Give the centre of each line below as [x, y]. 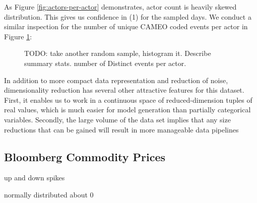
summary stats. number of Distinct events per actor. [105, 63]
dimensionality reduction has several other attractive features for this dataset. [124, 90]
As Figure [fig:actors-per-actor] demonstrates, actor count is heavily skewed [120, 7]
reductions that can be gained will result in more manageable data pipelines [121, 129]
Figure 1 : [18, 36]
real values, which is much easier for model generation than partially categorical [127, 110]
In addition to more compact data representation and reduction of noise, [116, 80]
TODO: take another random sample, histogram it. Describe [118, 53]
